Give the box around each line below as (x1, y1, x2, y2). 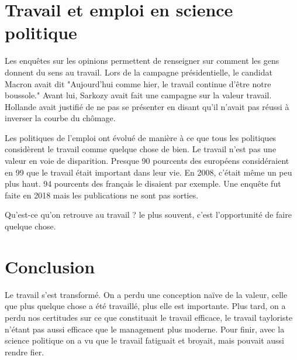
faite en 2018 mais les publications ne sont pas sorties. (5, 188, 199, 201)
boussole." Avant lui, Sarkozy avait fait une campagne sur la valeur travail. (5, 89, 272, 101)
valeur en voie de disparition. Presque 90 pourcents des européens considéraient (5, 155, 289, 167)
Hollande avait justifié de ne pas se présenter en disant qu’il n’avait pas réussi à (5, 100, 289, 112)
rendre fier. (5, 345, 44, 358)
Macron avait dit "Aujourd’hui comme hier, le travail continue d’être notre (5, 77, 271, 90)
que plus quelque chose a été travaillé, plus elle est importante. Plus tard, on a (5, 300, 286, 312)
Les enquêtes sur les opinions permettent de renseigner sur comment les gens (5, 54, 279, 67)
